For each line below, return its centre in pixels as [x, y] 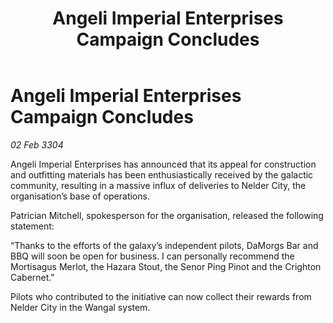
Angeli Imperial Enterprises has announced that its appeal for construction [163, 164]
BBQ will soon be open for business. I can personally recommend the [152, 256]
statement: [32, 226]
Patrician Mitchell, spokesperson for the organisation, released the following [167, 215]
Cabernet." [32, 277]
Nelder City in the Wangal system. [80, 307]
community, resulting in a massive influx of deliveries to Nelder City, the [158, 185]
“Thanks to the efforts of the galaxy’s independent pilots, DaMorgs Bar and [164, 245]
